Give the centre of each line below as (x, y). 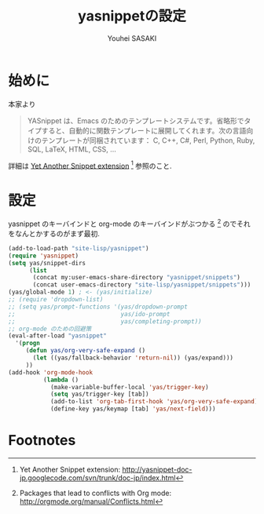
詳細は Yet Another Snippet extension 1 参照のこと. (90, 165)
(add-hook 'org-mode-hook (50, 372)
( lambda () (61, 380)
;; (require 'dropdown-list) (56, 300)
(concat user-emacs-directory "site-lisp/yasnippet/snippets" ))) (142, 285)
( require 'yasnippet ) (44, 256)
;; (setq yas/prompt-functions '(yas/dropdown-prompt (98, 307)
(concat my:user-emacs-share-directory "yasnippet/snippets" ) (137, 278)
